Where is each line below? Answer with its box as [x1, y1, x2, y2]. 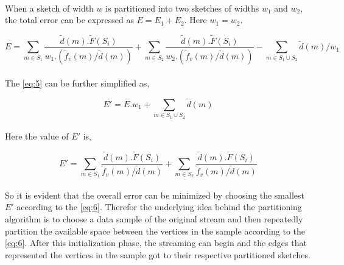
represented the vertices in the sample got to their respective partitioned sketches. [5, 248, 311, 261]
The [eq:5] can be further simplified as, [5, 76, 150, 89]
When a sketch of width [5, 1, 94, 14]
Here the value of [5, 130, 69, 143]
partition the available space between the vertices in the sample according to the [5, 224, 306, 237]
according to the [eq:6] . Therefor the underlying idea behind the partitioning [16, 200, 302, 213]
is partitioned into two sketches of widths [105, 1, 259, 14]
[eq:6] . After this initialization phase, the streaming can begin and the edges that [5, 236, 307, 249]
